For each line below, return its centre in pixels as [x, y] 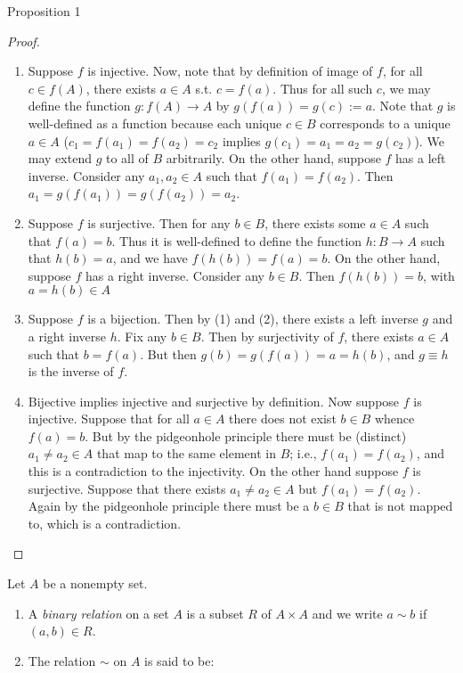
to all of [127, 158]
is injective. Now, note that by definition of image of [230, 71]
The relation [62, 660]
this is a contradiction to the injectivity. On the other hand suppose [213, 471]
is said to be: [179, 660]
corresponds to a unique [385, 123]
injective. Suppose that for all [109, 419]
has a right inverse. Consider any [175, 275]
